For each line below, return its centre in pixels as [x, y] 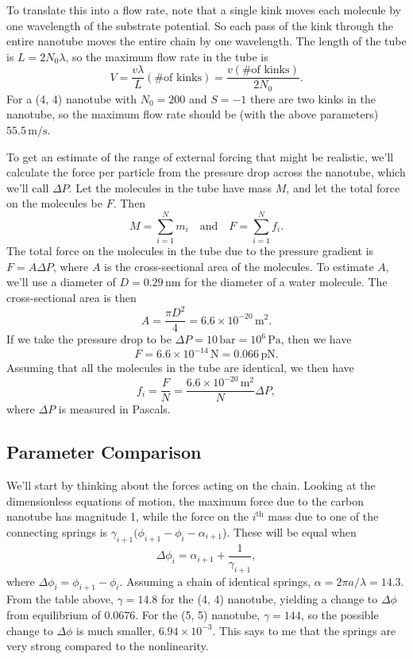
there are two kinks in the [313, 98]
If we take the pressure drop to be [89, 339]
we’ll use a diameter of [61, 282]
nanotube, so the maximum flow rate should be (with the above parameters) [193, 114]
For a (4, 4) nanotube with [71, 98]
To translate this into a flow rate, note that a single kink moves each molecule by [204, 10]
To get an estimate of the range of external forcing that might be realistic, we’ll [200, 156]
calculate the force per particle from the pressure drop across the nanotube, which [206, 172]
